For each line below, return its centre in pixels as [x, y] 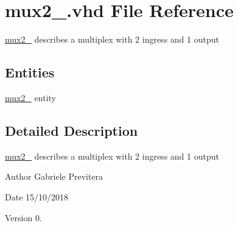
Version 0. [23, 217]
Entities [30, 72]
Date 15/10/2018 [37, 196]
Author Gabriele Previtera [54, 176]
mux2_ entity [31, 97]
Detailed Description [72, 130]
